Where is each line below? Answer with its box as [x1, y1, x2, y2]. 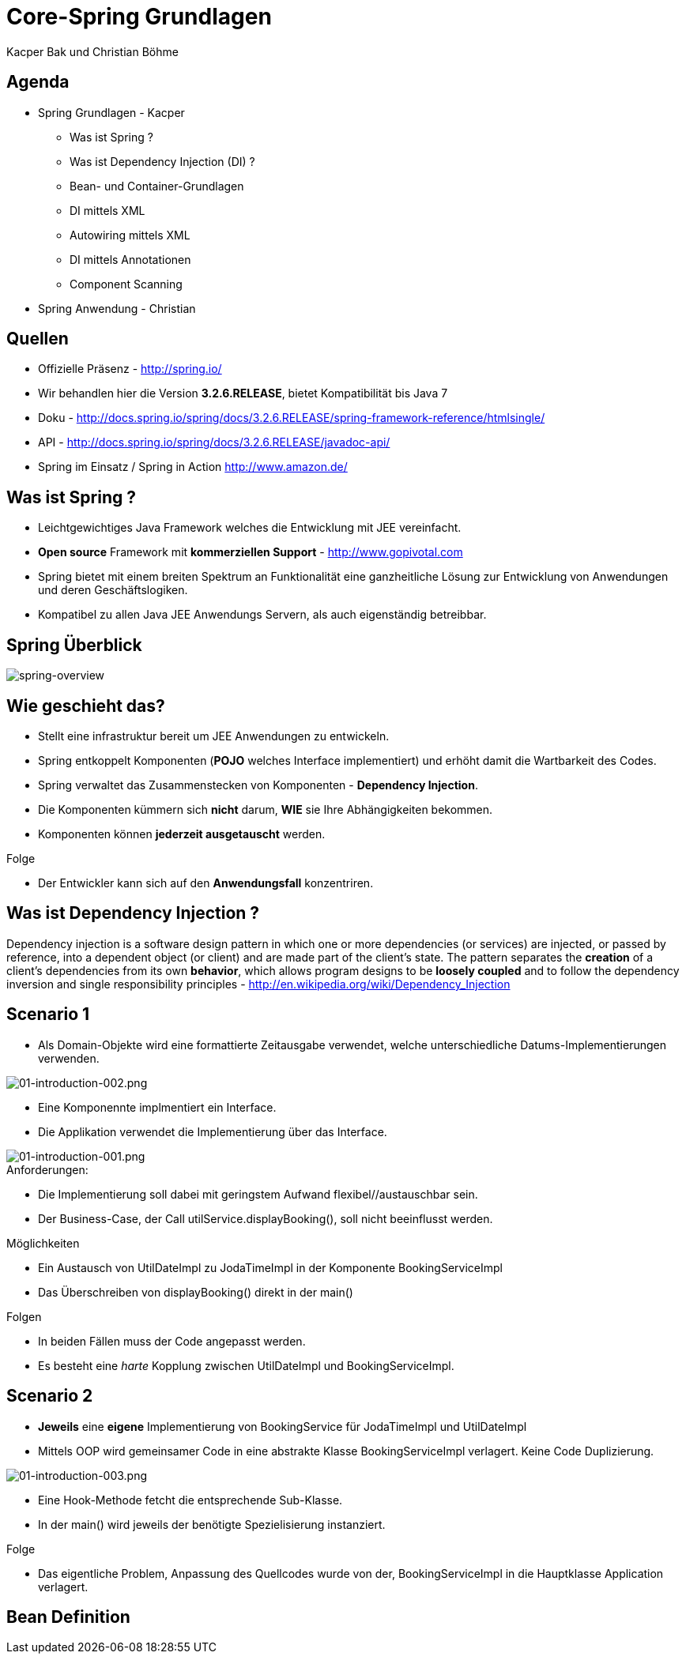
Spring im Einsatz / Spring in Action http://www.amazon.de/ [38, 460, 348, 474]
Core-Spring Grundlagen [6, 3, 272, 30]
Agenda [6, 72, 70, 92]
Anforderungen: [6, 1162, 89, 1176]
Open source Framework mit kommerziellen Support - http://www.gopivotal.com [38, 545, 463, 559]
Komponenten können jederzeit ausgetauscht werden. [38, 826, 326, 841]
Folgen [6, 1309, 42, 1323]
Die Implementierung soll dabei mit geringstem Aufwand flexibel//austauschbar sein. [38, 1187, 478, 1201]
